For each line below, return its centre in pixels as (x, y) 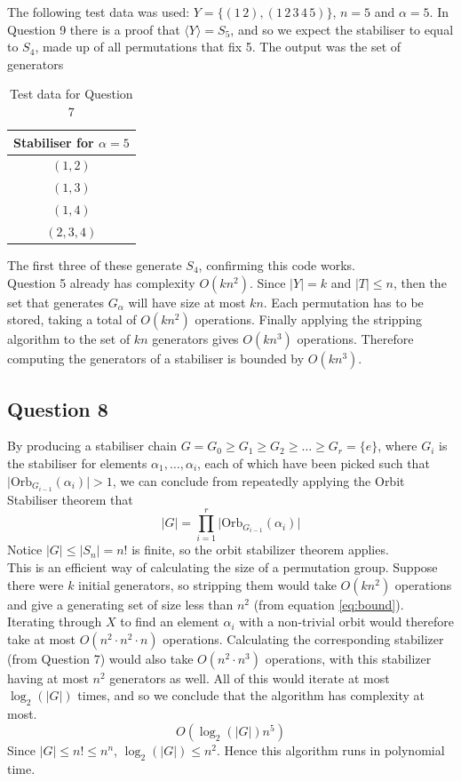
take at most (42, 638)
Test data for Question (72, 94)
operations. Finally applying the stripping (309, 319)
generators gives (195, 339)
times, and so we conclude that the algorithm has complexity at (251, 695)
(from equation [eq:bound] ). (329, 604)
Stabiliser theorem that (70, 499)
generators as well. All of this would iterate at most (250, 677)
